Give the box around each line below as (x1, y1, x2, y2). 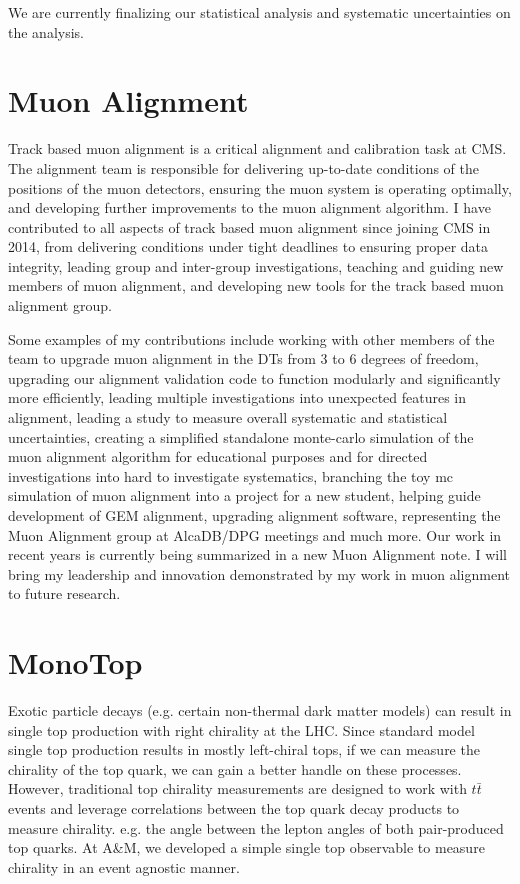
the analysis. (8, 21, 84, 42)
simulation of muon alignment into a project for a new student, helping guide (8, 485, 481, 506)
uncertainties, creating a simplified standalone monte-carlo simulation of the (8, 426, 474, 447)
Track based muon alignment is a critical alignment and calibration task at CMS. (8, 138, 507, 159)
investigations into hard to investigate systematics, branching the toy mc (8, 465, 454, 486)
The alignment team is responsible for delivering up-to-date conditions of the (8, 157, 479, 178)
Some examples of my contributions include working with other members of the (8, 328, 495, 349)
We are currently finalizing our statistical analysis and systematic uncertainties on (8, 2, 511, 22)
